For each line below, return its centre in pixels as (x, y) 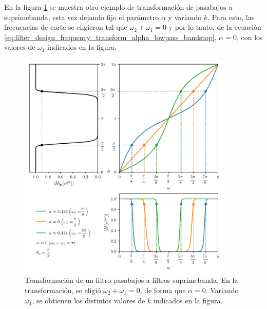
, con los (250, 37)
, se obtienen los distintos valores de (89, 300)
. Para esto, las (231, 17)
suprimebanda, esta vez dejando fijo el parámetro (82, 17)
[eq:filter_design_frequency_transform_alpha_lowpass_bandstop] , (110, 37)
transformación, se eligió (63, 290)
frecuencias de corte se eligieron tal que (66, 27)
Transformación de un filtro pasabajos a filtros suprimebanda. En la (131, 280)
